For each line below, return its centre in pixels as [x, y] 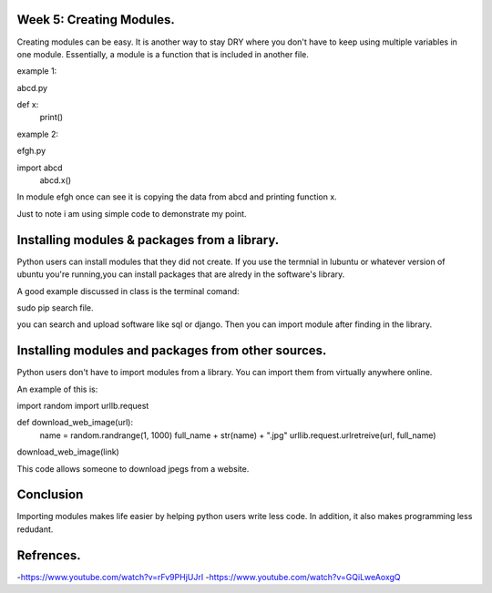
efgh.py [31, 151]
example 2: [38, 134]
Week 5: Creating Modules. [96, 20]
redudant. [35, 529]
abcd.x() [56, 180]
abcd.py [32, 87]
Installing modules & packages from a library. [148, 240]
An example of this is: [57, 389]
